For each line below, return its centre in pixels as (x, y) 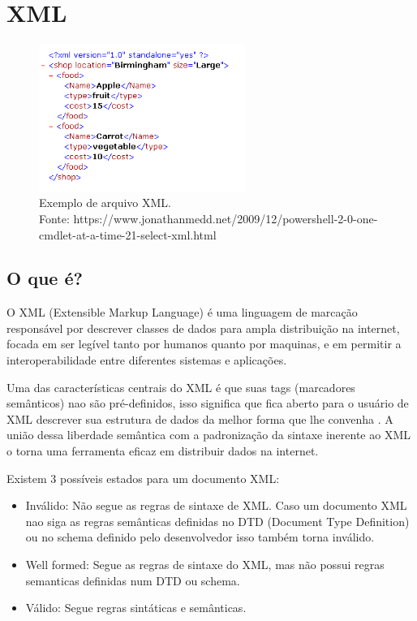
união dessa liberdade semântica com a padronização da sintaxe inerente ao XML (208, 435)
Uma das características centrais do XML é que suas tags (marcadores (181, 387)
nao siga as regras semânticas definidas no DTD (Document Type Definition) (217, 521)
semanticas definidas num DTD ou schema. (133, 580)
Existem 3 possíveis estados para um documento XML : (143, 478)
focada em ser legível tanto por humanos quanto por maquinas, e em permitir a (204, 344)
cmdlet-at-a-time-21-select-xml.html (128, 234)
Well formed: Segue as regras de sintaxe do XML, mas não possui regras (205, 565)
